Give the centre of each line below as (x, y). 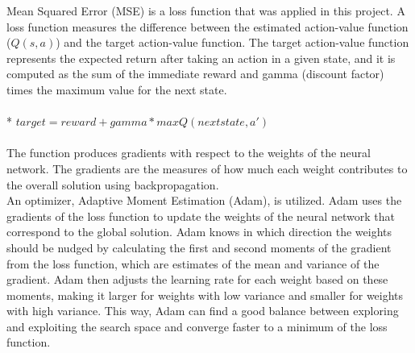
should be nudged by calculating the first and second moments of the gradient (199, 247)
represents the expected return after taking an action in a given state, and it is (201, 58)
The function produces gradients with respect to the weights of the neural (189, 153)
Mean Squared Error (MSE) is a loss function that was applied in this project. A (206, 10)
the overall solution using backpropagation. (113, 184)
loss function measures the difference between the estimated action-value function (207, 26)
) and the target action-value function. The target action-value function (232, 42)
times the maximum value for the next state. (117, 89)
